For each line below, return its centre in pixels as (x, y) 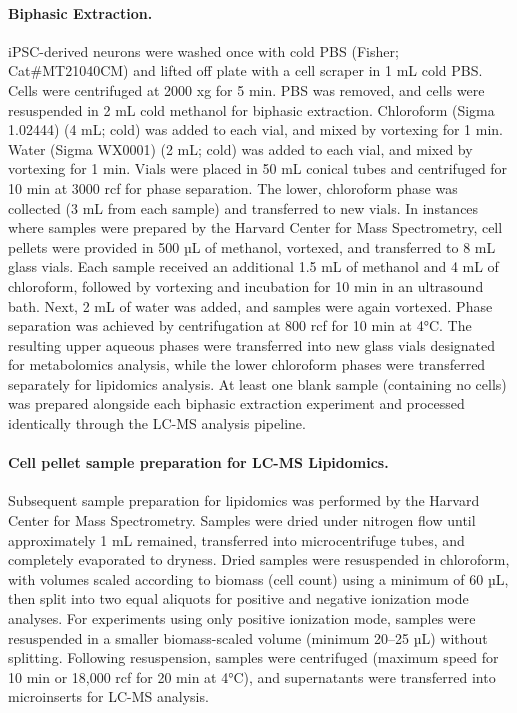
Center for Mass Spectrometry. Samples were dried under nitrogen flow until (242, 520)
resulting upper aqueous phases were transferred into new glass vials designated (252, 344)
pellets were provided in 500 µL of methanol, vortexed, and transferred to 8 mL (252, 246)
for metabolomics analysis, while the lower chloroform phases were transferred (247, 364)
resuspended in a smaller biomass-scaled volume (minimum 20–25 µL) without (248, 637)
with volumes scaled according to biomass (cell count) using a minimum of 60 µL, (258, 578)
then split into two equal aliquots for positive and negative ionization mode (238, 598)
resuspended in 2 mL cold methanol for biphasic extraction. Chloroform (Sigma (251, 109)
